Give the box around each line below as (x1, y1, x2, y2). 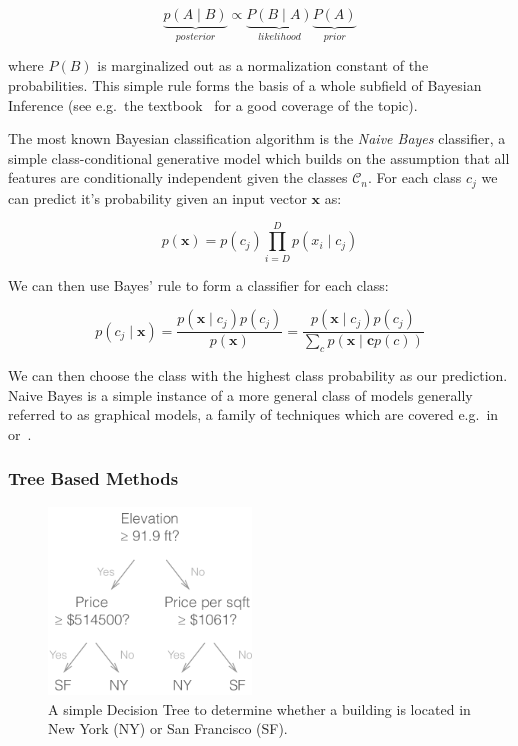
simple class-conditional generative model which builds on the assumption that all (8, 147, 510, 168)
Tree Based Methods (8, 466, 179, 491)
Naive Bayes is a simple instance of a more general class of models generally (8, 384, 473, 405)
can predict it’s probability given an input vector (8, 187, 307, 208)
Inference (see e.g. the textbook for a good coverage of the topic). (8, 94, 418, 115)
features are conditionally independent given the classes (8, 167, 348, 188)
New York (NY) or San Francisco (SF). (48, 718, 288, 739)
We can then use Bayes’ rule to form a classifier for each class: (8, 274, 389, 295)
